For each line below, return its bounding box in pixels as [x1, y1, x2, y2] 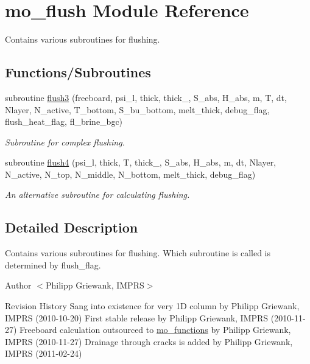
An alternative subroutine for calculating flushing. [5, 188, 190, 201]
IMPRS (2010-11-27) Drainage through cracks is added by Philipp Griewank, [5, 335, 293, 348]
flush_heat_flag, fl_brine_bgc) [5, 115, 123, 128]
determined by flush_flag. [5, 258, 101, 271]
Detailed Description [5, 218, 138, 237]
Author [5, 279, 32, 292]
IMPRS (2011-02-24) [5, 347, 82, 360]
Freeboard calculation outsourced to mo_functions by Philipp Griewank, [19, 323, 291, 336]
